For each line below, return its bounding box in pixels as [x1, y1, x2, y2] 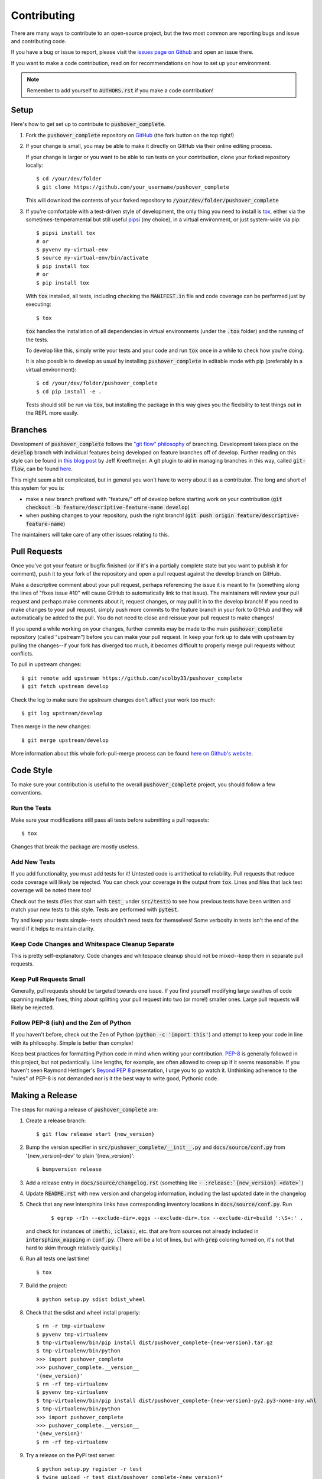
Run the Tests [11, 804, 51, 812]
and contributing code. [11, 37, 67, 44]
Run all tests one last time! [25, 1255, 90, 1262]
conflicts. [11, 650, 34, 657]
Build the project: [25, 1282, 67, 1289]
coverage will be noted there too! [11, 887, 92, 894]
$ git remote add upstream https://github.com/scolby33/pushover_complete [21, 674, 243, 682]
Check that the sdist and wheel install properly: [25, 1309, 141, 1316]
